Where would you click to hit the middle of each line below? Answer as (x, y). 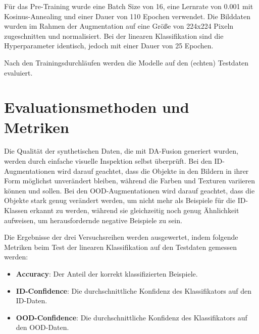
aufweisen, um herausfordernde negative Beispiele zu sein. (93, 220)
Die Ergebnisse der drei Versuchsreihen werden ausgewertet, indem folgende (121, 237)
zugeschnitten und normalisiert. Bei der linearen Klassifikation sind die (114, 36)
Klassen (16, 210)
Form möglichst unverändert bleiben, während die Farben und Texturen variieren (130, 181)
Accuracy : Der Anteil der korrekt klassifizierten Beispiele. (107, 274)
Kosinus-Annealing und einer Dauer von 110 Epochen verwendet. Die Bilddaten (127, 16)
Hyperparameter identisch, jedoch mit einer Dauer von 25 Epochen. (109, 46)
